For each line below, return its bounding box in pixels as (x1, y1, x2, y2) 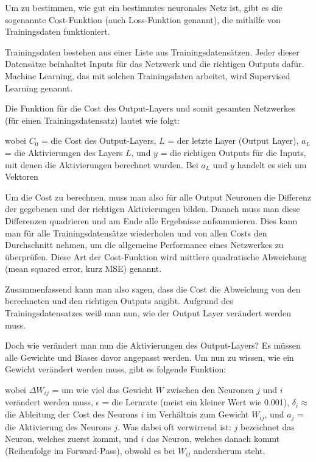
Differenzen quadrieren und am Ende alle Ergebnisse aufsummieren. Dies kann (5, 214, 298, 227)
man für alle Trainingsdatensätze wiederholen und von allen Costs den (5, 226, 267, 239)
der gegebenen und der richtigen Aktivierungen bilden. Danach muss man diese (5, 202, 300, 215)
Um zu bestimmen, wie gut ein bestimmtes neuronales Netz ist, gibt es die (5, 1, 283, 13)
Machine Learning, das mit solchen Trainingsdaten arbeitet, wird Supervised (5, 69, 290, 82)
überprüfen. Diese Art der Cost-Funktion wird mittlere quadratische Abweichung (5, 250, 307, 263)
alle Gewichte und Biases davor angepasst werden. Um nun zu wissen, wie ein (5, 350, 294, 363)
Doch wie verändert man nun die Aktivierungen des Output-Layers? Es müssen (5, 339, 301, 352)
